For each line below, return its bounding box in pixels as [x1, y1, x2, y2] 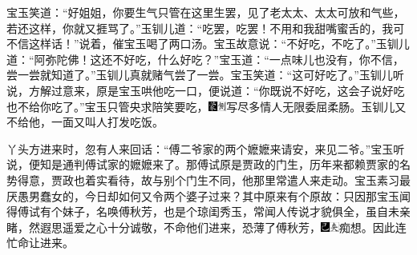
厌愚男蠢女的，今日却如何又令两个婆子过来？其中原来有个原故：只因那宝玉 [6, 187, 399, 204]
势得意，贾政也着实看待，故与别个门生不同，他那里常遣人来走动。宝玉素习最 [6, 171, 411, 188]
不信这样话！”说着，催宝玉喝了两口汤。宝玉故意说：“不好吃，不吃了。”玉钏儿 [6, 35, 410, 52]
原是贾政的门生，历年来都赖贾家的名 [219, 156, 411, 173]
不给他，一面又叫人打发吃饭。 [6, 114, 164, 130]
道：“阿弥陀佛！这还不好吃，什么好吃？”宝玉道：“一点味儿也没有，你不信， [6, 50, 404, 67]
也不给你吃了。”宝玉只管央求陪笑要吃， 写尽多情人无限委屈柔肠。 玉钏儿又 [6, 98, 407, 114]
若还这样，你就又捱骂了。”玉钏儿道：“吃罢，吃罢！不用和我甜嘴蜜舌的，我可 [6, 19, 405, 36]
